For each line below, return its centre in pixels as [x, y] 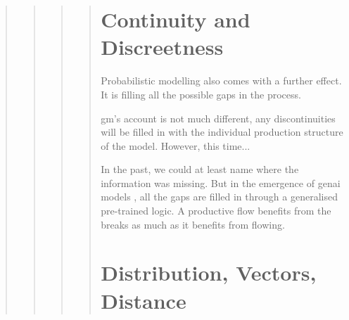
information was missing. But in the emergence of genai [221, 183]
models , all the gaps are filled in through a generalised [219, 197]
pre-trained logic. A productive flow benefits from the [216, 211]
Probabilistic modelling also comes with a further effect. [221, 81]
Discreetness [162, 47]
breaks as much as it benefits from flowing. [193, 224]
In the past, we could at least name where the [200, 169]
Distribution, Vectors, [209, 273]
